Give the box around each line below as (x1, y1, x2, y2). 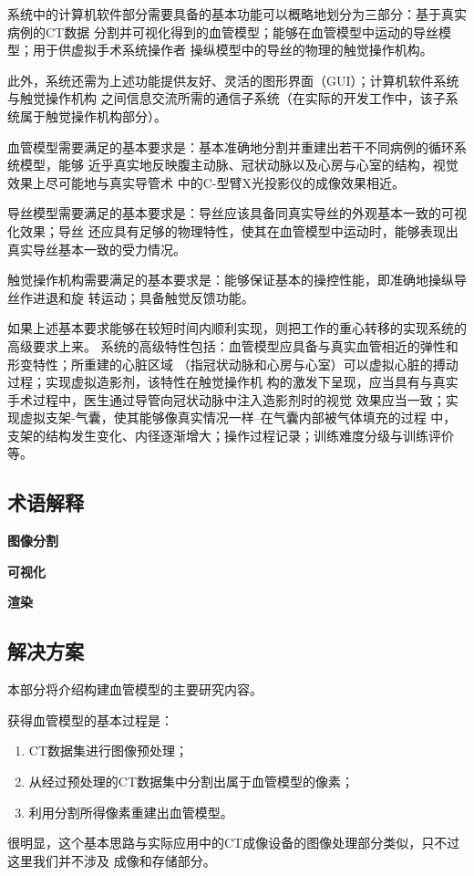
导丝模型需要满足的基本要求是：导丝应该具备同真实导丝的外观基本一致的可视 (7, 203, 467, 223)
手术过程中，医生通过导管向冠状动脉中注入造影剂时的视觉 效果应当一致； (7, 390, 446, 409)
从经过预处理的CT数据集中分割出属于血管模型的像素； (28, 772, 355, 791)
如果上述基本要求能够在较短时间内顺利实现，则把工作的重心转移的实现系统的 (7, 318, 467, 338)
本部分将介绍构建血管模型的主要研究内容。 (7, 680, 263, 699)
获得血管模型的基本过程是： (7, 710, 173, 729)
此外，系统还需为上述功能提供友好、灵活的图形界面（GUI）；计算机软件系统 (7, 70, 459, 89)
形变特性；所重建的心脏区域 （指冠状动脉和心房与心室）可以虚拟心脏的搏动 (7, 354, 459, 373)
